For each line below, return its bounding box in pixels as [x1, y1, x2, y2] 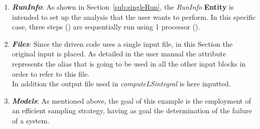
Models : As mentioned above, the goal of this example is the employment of [12, 95, 251, 106]
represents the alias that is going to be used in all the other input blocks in [12, 58, 246, 69]
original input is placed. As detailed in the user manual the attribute [12, 48, 226, 59]
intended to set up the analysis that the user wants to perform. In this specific [12, 11, 256, 22]
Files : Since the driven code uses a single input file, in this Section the [12, 38, 233, 49]
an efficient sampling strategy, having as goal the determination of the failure [12, 105, 252, 116]
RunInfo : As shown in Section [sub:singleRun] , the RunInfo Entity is [12, 2, 234, 12]
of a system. [12, 115, 50, 125]
